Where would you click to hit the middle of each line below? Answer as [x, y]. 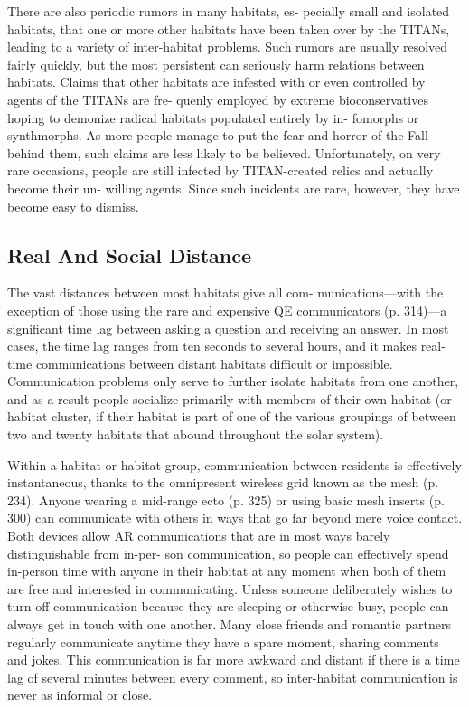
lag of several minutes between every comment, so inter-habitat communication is [233, 677]
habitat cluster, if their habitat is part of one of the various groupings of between [232, 416]
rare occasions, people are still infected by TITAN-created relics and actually [220, 170]
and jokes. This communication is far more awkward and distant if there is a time [234, 660]
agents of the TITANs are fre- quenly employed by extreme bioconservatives [218, 99]
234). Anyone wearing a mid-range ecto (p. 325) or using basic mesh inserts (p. [226, 500]
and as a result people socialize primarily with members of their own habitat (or [230, 398]
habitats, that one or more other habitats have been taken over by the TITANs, [229, 28]
